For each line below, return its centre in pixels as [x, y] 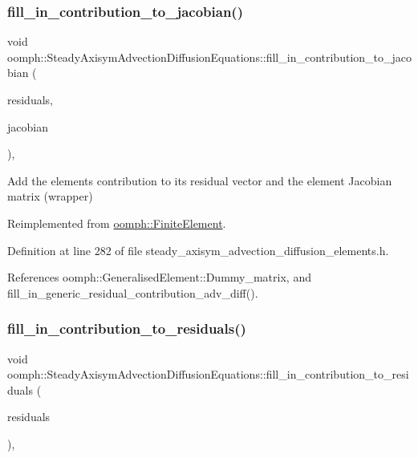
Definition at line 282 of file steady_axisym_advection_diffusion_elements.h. [198, 250]
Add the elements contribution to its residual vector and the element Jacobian [200, 180]
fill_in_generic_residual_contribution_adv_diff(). [133, 292]
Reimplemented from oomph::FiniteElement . [117, 223]
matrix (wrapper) [50, 196]
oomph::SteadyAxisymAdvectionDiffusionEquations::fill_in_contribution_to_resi [208, 374]
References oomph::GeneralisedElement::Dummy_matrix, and [159, 277]
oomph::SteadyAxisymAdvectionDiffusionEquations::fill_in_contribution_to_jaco [209, 57]
